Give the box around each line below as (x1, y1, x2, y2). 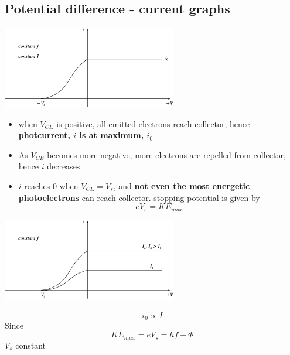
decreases (47, 160, 80, 172)
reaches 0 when (24, 180, 79, 192)
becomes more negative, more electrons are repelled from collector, (47, 148, 286, 161)
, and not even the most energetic (113, 180, 250, 192)
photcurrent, (18, 129, 70, 141)
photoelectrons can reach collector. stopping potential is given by (18, 191, 260, 203)
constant (15, 339, 46, 351)
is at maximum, (79, 129, 144, 141)
